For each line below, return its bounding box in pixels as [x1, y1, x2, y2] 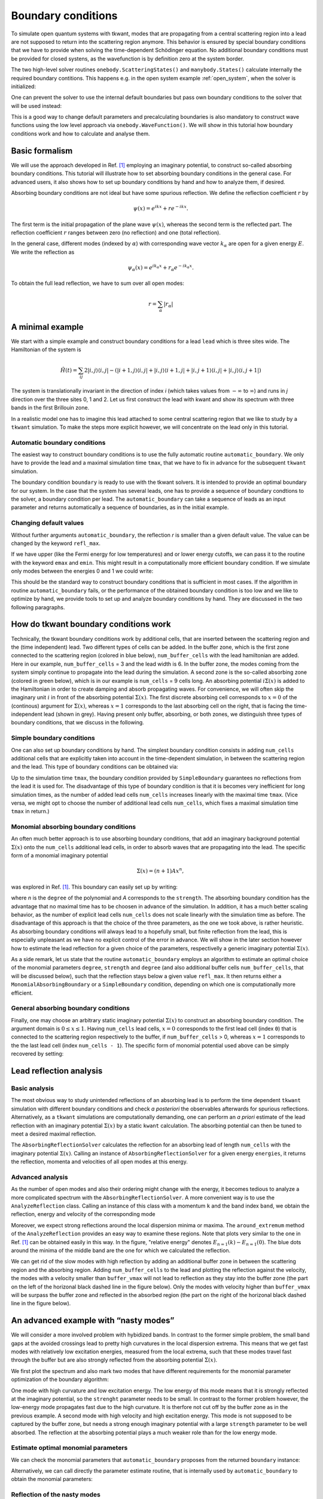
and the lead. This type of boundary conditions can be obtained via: [11, 763, 179, 770]
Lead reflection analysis [11, 1066, 103, 1076]
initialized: [11, 83, 36, 90]
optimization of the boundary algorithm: [11, 1376, 109, 1383]
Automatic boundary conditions [11, 438, 106, 447]
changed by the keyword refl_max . [11, 540, 101, 547]
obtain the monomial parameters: [11, 1476, 93, 1483]
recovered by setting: [11, 1050, 64, 1058]
